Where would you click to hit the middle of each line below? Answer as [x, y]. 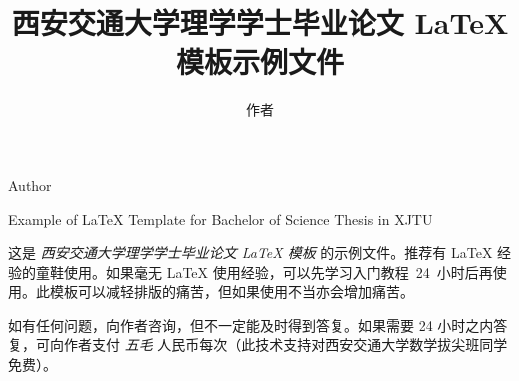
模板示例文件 [259, 61]
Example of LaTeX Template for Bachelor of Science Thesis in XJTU [220, 218]
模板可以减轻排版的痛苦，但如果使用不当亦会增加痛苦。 [231, 291]
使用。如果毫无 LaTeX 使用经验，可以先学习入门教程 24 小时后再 [278, 271]
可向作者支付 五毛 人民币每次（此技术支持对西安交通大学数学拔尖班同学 [271, 344]
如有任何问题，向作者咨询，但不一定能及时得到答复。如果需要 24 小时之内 [251, 324]
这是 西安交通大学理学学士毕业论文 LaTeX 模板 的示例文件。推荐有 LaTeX [250, 252]
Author [30, 184]
